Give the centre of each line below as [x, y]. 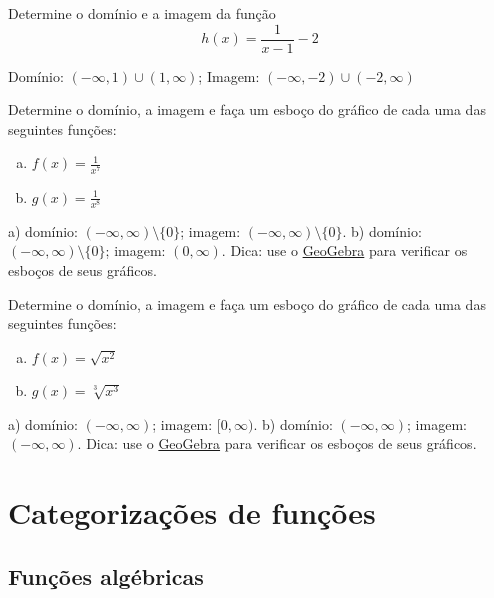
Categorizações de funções [192, 512]
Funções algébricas [106, 575]
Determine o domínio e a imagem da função [142, 13]
